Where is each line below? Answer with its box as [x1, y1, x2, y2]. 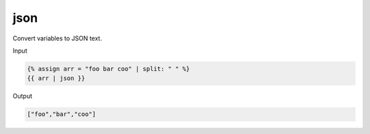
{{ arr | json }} [27, 75, 86, 82]
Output [12, 92, 32, 100]
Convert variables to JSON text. [12, 34, 102, 42]
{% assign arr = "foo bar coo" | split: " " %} [27, 65, 190, 72]
